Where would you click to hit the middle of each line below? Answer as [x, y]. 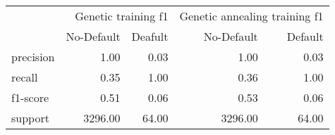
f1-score [30, 97]
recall [25, 77]
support [30, 118]
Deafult [150, 36]
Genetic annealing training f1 [251, 16]
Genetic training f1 [122, 16]
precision [33, 57]
